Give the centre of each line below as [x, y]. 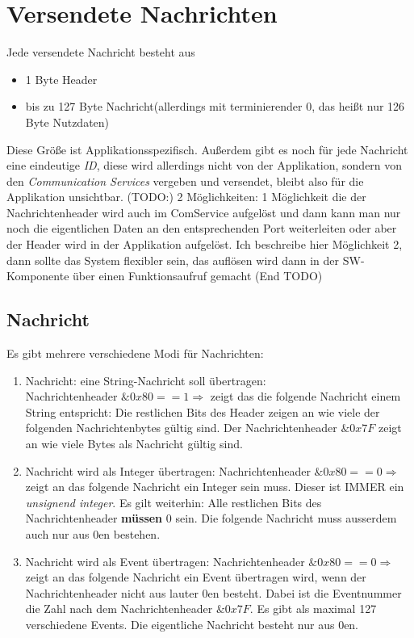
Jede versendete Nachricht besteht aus [101, 52]
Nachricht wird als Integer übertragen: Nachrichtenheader [168, 470]
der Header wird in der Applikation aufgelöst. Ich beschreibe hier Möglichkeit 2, [205, 244]
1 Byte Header [61, 79]
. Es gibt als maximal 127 [313, 609]
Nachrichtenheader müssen [94, 518]
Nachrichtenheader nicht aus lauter [112, 592]
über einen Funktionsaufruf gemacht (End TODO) [198, 276]
